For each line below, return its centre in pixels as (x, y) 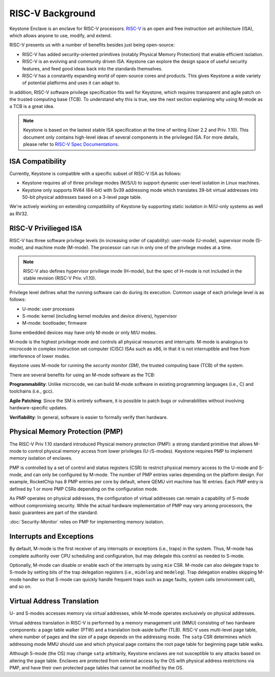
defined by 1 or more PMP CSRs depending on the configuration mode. (84, 489)
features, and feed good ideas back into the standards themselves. (92, 68)
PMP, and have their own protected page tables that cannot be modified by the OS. (97, 667)
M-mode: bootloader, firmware (54, 323)
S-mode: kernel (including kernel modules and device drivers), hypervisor (100, 316)
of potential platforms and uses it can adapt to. (71, 83)
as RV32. (19, 214)
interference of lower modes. (40, 356)
